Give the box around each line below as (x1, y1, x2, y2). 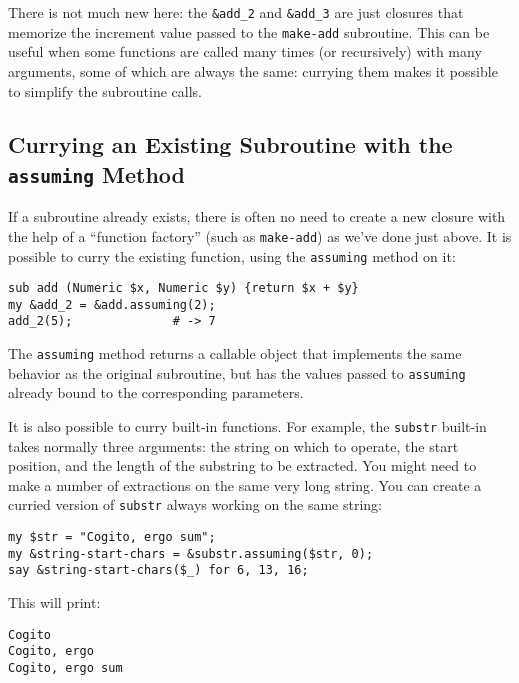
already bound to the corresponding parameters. (8, 382, 304, 403)
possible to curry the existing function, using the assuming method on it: (8, 245, 456, 266)
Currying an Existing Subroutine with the (8, 129, 453, 160)
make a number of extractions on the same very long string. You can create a (8, 474, 482, 495)
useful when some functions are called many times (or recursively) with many (8, 41, 482, 62)
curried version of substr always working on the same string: (8, 494, 383, 515)
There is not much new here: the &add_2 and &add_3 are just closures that (8, 2, 464, 22)
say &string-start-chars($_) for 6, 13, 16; (8, 563, 309, 578)
